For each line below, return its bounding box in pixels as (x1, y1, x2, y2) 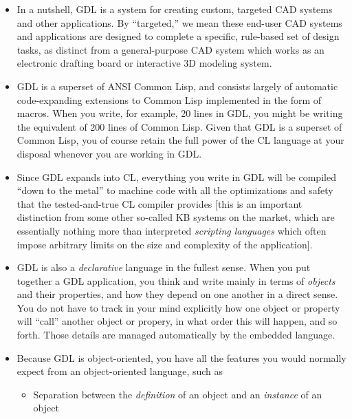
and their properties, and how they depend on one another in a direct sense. (16, 287, 338, 301)
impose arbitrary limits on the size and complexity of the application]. (16, 237, 313, 251)
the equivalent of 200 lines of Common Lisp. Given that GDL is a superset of (16, 119, 342, 133)
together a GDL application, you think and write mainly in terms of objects (16, 273, 335, 288)
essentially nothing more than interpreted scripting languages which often (16, 223, 327, 237)
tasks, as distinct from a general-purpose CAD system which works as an (16, 42, 324, 56)
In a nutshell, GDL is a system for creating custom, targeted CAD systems (16, 2, 333, 16)
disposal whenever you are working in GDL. (16, 146, 202, 160)
